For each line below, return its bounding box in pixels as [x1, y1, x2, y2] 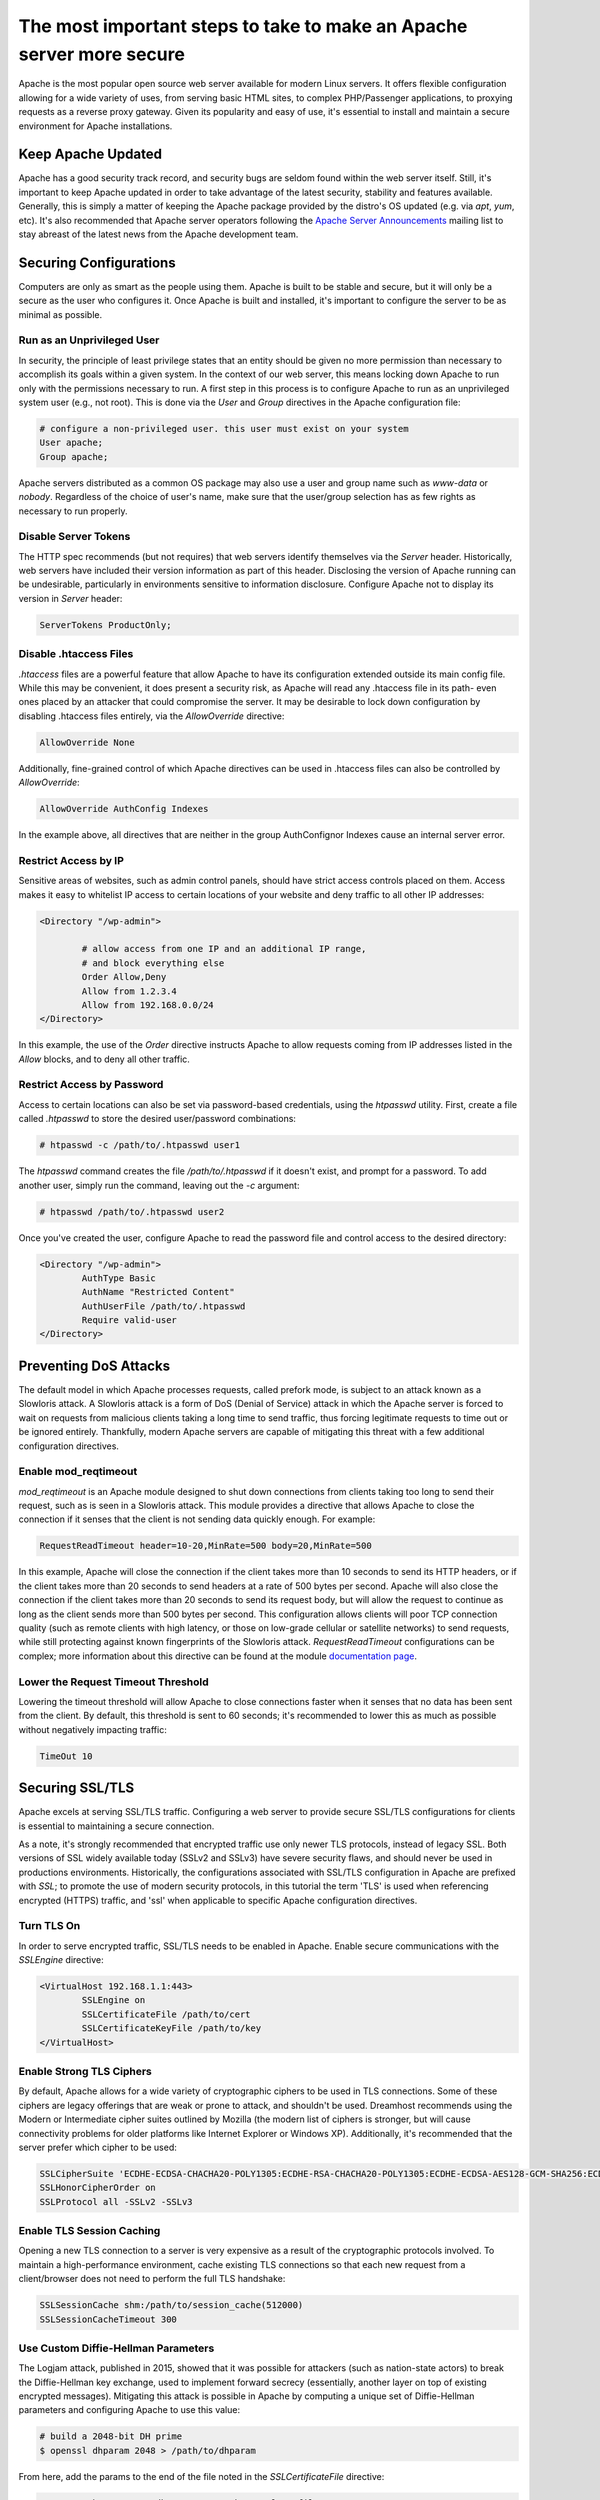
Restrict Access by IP [18, 853, 125, 867]
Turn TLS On [18, 1919, 81, 1933]
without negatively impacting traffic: [18, 1723, 167, 1735]
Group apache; [39, 451, 109, 462]
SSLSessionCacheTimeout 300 [39, 2313, 177, 2325]
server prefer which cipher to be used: [18, 2141, 177, 2153]
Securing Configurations [18, 254, 176, 271]
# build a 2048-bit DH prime [39, 2431, 183, 2442]
